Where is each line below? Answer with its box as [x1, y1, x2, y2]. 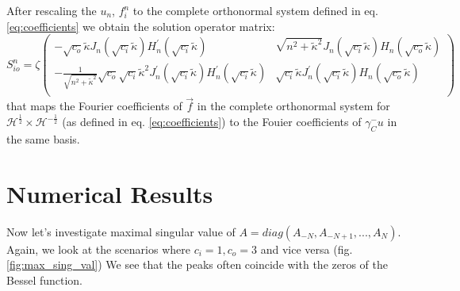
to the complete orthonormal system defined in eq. [132, 2, 378, 18]
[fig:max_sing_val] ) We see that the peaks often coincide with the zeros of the [6, 256, 388, 273]
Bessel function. [6, 271, 83, 288]
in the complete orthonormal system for [197, 98, 390, 114]
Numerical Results [6, 177, 213, 209]
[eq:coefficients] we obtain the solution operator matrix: [6, 17, 275, 34]
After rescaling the [6, 2, 97, 18]
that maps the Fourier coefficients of [6, 98, 182, 114]
